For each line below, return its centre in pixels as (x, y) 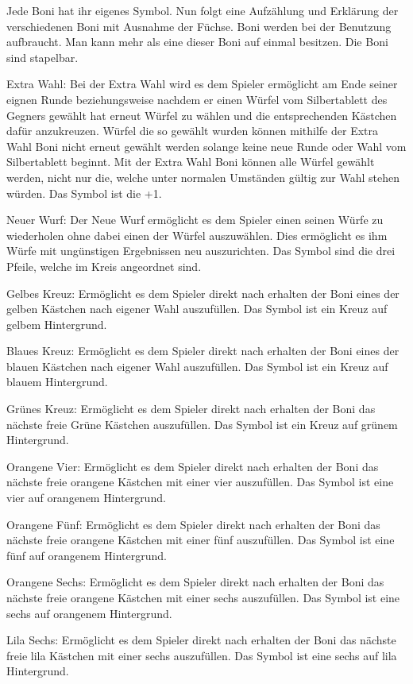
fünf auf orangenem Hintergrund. (87, 555)
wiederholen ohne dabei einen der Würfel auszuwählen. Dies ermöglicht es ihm (197, 235)
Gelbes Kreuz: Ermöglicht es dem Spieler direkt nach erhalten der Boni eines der (203, 293)
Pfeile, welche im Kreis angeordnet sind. (104, 266)
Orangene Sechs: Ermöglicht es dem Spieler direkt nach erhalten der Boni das (195, 582)
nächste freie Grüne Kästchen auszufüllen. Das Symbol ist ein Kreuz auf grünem (202, 424)
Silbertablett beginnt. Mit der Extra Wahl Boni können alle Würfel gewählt (191, 162)
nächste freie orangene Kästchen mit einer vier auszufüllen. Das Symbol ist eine (200, 482)
